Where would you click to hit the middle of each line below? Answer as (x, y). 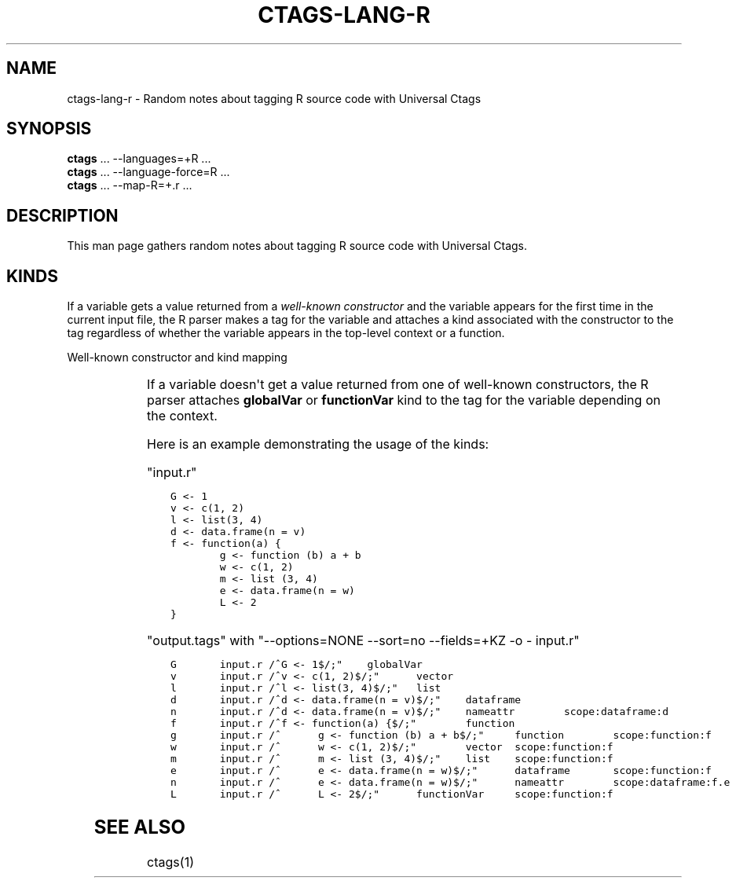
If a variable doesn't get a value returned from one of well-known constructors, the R (398, 385)
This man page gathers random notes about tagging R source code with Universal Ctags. (297, 246)
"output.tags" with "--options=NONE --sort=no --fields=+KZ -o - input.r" (363, 641)
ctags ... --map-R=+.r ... (130, 185)
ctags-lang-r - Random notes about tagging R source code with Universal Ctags (274, 98)
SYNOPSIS (49, 129)
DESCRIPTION (62, 215)
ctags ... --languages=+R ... (139, 159)
